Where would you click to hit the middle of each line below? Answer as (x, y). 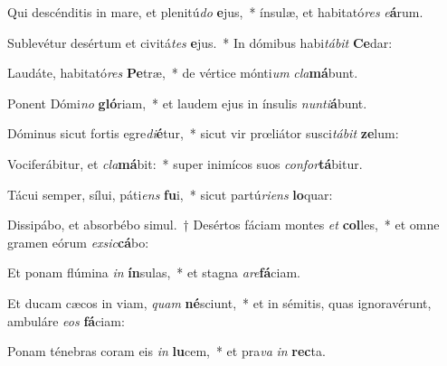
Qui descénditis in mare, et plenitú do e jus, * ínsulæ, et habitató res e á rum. (215, 12)
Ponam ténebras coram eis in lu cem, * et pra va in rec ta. (166, 351)
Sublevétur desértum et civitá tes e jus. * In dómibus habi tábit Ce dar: (200, 42)
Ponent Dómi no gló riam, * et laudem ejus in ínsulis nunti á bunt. (187, 103)
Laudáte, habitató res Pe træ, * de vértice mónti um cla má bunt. (183, 73)
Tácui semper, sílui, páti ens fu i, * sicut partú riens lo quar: (170, 194)
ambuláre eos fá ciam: (66, 320)
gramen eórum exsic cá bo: (78, 242)
